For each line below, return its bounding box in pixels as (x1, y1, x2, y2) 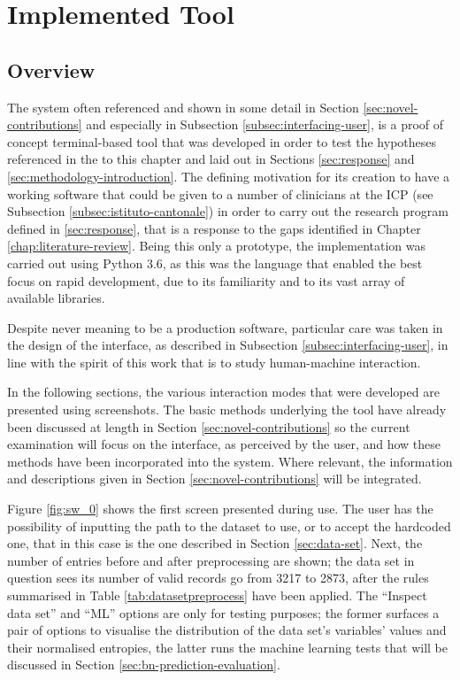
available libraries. (7, 289, 105, 307)
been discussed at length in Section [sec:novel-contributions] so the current (7, 417, 410, 436)
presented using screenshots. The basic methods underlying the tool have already (7, 400, 447, 419)
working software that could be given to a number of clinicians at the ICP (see (7, 184, 433, 203)
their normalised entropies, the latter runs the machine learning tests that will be (7, 637, 448, 656)
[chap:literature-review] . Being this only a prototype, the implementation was (7, 236, 426, 255)
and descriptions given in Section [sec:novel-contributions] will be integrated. (7, 469, 422, 488)
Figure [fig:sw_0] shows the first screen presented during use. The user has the (7, 499, 433, 518)
